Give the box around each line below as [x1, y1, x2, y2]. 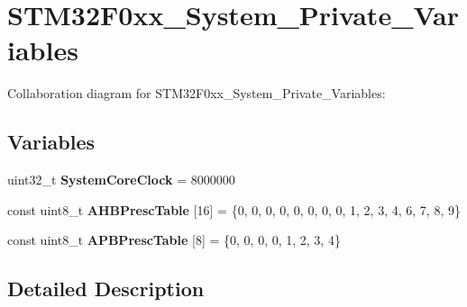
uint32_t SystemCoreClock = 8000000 [7, 170, 235, 189]
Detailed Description [7, 275, 205, 302]
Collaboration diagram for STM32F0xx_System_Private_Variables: [7, 84, 386, 103]
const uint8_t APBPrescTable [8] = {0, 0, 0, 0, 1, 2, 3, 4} [7, 230, 341, 249]
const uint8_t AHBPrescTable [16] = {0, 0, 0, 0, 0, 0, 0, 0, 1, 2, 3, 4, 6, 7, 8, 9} [7, 200, 461, 219]
